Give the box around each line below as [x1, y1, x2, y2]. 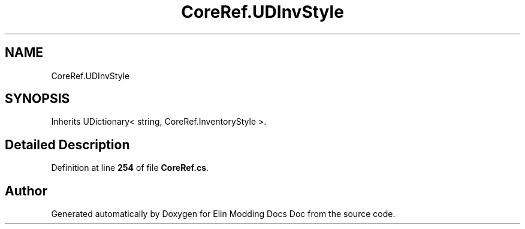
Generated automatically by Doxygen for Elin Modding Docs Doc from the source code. [51, 209, 396, 219]
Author [5, 183, 47, 198]
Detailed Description [5, 137, 130, 152]
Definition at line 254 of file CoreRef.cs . [51, 162, 209, 173]
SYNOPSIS [5, 91, 70, 107]
